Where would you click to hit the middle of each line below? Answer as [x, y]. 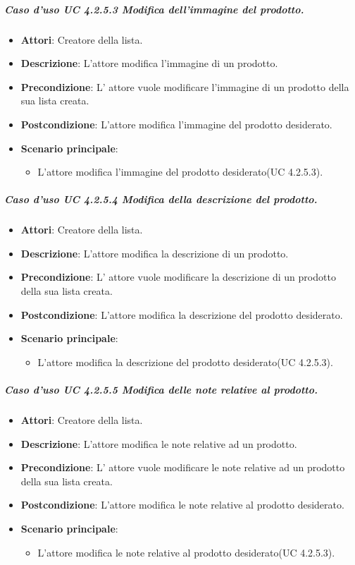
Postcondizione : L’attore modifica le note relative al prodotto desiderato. [182, 505]
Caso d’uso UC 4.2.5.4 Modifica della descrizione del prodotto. [161, 199]
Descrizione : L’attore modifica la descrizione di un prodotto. [155, 253]
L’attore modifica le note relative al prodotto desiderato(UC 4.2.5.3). [186, 552]
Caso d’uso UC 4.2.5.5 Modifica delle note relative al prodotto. [161, 390]
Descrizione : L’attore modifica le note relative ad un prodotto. [159, 443]
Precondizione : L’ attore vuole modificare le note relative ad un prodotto [183, 467]
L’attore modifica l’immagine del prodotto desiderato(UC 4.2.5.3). [180, 172]
